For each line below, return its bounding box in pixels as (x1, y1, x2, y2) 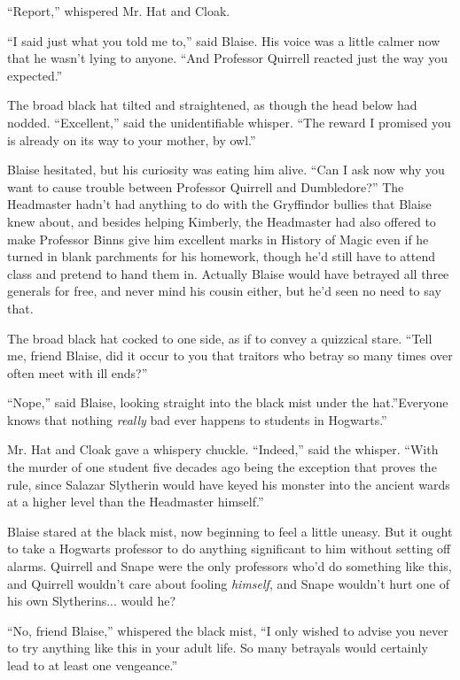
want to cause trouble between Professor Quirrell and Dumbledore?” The (7, 177, 404, 196)
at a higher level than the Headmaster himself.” (7, 492, 264, 511)
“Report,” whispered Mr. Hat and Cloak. (7, 2, 230, 19)
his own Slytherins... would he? (7, 591, 175, 610)
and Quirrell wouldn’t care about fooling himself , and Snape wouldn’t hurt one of (7, 574, 449, 592)
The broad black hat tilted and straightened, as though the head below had (7, 96, 417, 114)
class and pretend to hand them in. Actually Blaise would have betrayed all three (7, 264, 449, 282)
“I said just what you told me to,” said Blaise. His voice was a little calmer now (7, 31, 441, 50)
